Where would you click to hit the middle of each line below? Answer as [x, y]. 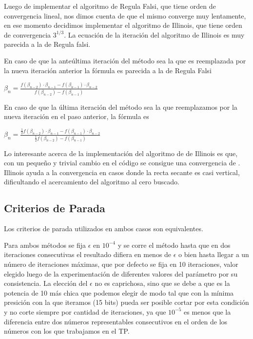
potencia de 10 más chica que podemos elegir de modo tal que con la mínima [119, 292]
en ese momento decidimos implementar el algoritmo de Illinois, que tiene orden [123, 25]
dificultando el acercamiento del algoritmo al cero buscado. [92, 182]
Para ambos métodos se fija [45, 245]
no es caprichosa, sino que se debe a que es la [162, 283]
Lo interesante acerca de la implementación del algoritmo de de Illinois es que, [121, 153]
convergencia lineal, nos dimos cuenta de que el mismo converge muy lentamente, [125, 15]
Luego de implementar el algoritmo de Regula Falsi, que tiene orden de [110, 6]
